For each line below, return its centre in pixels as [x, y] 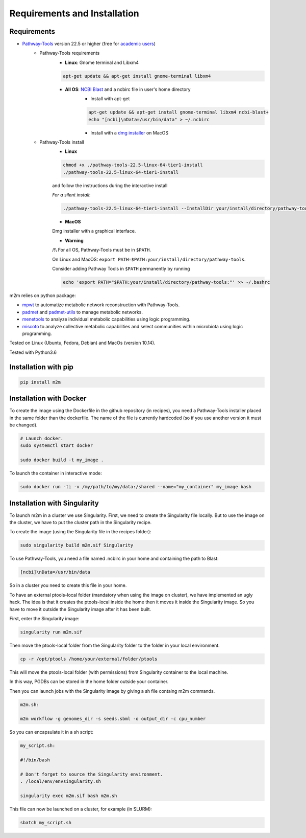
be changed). [23, 425]
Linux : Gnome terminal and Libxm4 [102, 62]
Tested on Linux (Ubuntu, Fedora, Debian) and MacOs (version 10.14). [82, 343]
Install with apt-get [110, 99]
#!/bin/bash [35, 760]
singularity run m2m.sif [51, 632]
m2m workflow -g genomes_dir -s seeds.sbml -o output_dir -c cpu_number [113, 719]
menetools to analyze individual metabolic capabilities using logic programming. [106, 319]
